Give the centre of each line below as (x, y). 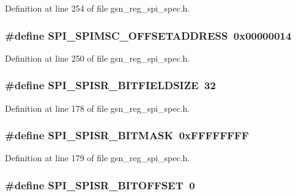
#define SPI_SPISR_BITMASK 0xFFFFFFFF (127, 135)
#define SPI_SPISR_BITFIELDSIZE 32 (110, 85)
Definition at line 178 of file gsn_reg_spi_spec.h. (98, 108)
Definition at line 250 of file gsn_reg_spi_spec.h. (98, 58)
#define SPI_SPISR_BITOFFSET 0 (100, 185)
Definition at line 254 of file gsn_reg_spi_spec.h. (98, 8)
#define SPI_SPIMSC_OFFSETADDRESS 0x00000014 (148, 35)
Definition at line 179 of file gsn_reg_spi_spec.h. (98, 158)
